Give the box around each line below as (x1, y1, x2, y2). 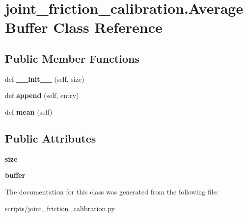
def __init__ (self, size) (5, 73, 84, 84)
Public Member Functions (5, 50, 139, 66)
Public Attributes (5, 130, 96, 145)
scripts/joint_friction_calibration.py (5, 203, 115, 213)
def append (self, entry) (5, 90, 79, 100)
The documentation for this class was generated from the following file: (5, 186, 219, 196)
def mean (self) (5, 106, 53, 117)
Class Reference (53, 17, 163, 37)
